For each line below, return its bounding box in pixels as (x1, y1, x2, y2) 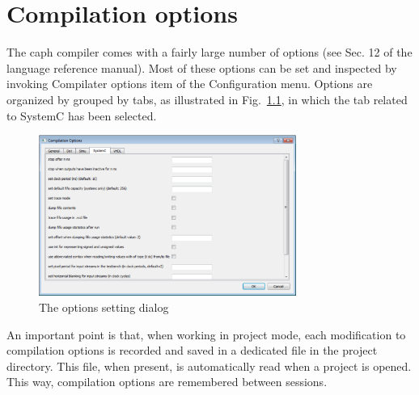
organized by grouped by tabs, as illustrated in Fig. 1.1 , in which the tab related (6, 90, 408, 107)
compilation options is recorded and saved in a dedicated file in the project (6, 342, 378, 359)
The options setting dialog (39, 299, 169, 316)
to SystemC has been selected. (6, 107, 157, 124)
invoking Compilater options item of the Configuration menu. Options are (6, 75, 373, 92)
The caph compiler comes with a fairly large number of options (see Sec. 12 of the (6, 44, 413, 61)
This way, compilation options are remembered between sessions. (6, 373, 328, 390)
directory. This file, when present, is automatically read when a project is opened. (6, 357, 412, 374)
